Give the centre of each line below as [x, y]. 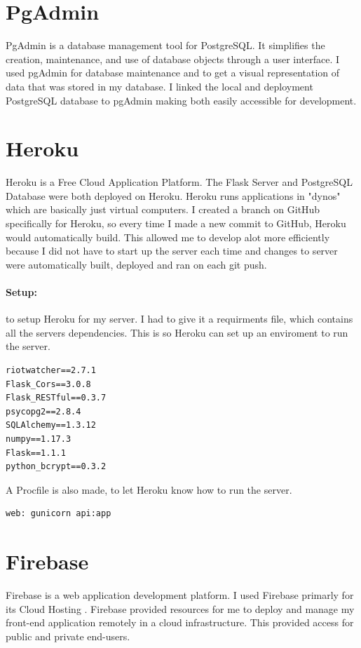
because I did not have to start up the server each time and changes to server [172, 251]
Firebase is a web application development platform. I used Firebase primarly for [180, 595]
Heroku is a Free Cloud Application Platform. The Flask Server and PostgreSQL [179, 182]
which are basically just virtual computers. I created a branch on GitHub [163, 209]
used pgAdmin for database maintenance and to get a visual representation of [173, 73]
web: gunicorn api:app [59, 514]
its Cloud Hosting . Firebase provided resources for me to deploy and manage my [180, 608]
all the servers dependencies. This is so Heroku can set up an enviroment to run [177, 332]
